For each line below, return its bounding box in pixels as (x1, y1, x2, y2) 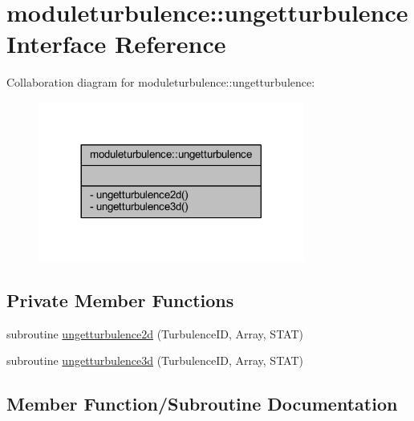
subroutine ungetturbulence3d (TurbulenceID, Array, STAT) (6, 352, 303, 369)
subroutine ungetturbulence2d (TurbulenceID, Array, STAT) (6, 325, 303, 342)
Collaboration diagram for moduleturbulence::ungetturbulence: (6, 74, 315, 91)
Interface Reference (6, 27, 226, 60)
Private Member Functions (6, 287, 234, 312)
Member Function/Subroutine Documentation (6, 391, 398, 416)
